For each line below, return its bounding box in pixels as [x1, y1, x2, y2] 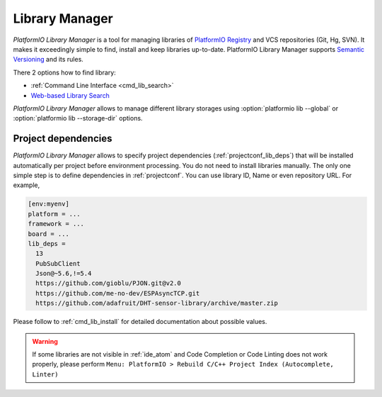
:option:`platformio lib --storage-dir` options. [13, 114, 143, 123]
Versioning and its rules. [13, 55, 84, 64]
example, [13, 181, 40, 189]
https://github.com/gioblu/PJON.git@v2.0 [35, 279, 182, 287]
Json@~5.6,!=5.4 [35, 269, 92, 278]
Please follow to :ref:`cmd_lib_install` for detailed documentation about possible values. [13, 318, 267, 326]
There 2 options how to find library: [13, 68, 116, 77]
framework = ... [28, 220, 85, 228]
